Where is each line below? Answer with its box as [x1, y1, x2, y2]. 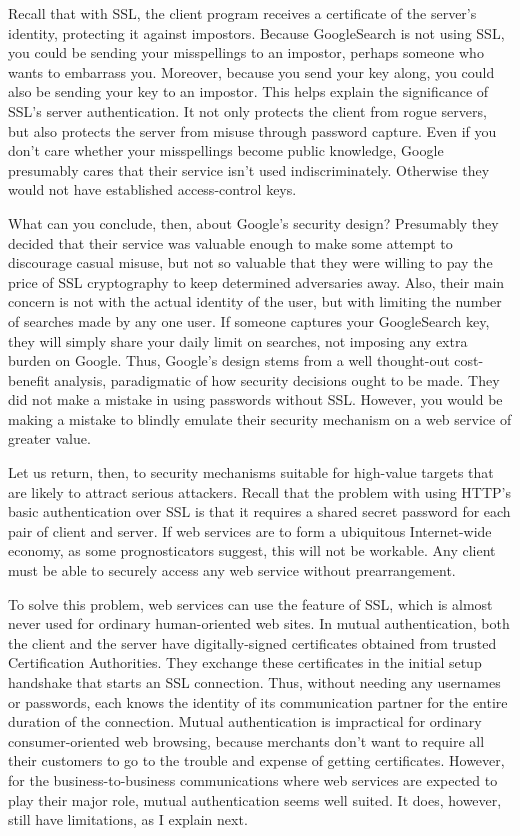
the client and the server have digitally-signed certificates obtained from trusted [8, 632, 497, 653]
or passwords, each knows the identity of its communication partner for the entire [8, 691, 508, 712]
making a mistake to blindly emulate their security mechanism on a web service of [8, 408, 512, 429]
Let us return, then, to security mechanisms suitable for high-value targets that [8, 462, 494, 483]
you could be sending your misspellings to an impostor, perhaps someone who [8, 42, 484, 63]
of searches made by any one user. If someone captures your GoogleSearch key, [8, 310, 490, 331]
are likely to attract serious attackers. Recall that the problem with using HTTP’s [8, 481, 511, 502]
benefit [8, 369, 50, 390]
